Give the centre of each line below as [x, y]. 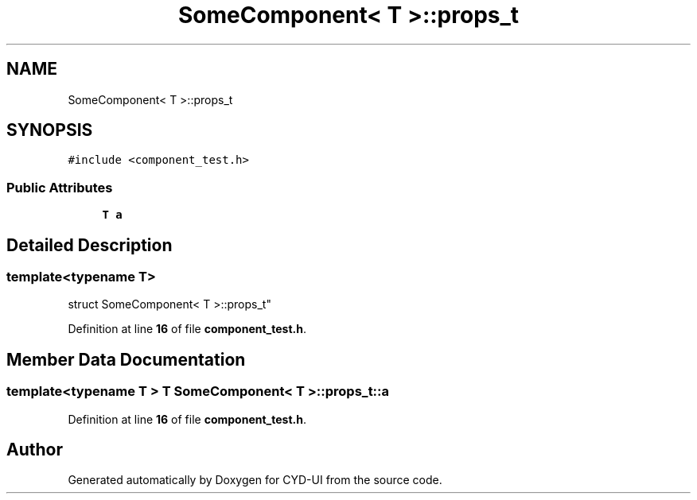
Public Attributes [60, 187]
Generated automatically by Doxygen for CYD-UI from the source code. [255, 480]
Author [35, 450]
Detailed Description [90, 245]
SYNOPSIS [50, 130]
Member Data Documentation [126, 359]
